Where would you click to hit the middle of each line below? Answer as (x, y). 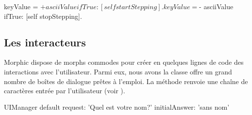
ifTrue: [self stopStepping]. (43, 16)
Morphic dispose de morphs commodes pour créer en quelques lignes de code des (124, 62)
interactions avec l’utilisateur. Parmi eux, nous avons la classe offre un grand (118, 71)
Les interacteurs (45, 42)
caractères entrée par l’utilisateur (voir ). (65, 91)
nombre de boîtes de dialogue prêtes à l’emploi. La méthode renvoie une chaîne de (126, 81)
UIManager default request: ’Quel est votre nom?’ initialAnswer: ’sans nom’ (117, 107)
